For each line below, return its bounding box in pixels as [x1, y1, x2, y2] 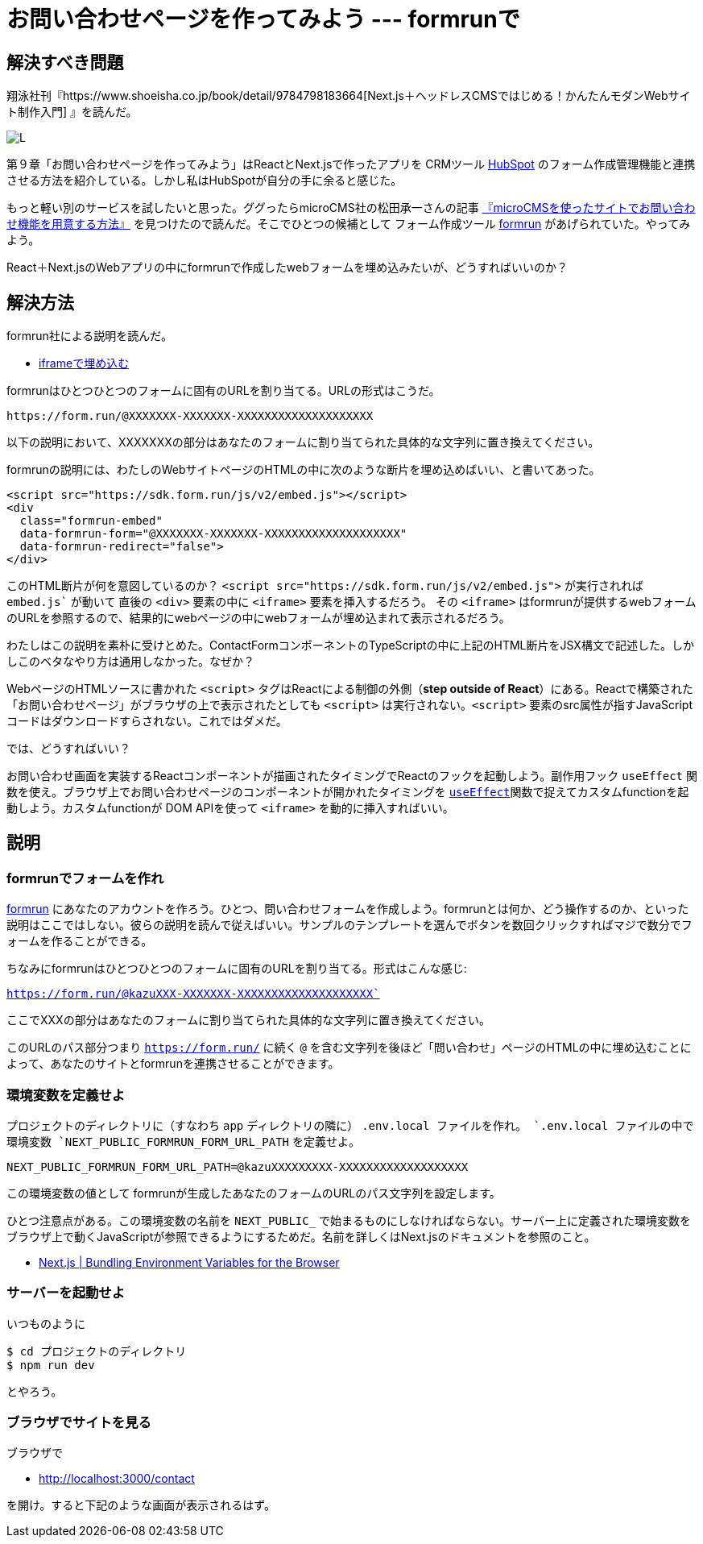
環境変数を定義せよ [6, 1086, 126, 1103]
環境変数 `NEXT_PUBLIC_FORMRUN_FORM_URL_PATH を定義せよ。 [6, 1134, 360, 1148]
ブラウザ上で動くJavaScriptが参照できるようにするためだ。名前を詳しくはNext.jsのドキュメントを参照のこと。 [6, 1229, 596, 1243]
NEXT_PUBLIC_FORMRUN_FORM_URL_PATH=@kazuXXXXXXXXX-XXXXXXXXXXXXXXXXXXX [6, 1160, 469, 1173]
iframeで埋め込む [39, 356, 130, 371]
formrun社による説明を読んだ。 [6, 329, 172, 343]
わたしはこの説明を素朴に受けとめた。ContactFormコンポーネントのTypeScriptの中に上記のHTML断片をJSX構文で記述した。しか [6, 638, 694, 653]
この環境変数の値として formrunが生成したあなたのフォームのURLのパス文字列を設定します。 [6, 1185, 501, 1200]
